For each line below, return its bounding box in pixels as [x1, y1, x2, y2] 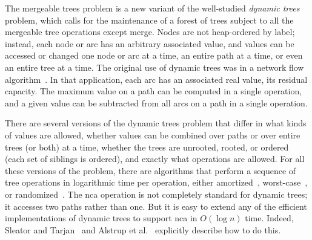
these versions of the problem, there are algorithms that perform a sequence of [5, 164, 296, 177]
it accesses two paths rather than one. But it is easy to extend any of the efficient [5, 199, 307, 212]
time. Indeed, [245, 212, 294, 224]
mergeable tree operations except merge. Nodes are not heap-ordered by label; [5, 25, 295, 38]
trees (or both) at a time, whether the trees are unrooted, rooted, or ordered [5, 140, 289, 153]
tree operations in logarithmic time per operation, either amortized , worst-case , [5, 176, 308, 189]
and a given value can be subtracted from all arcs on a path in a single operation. [5, 96, 308, 109]
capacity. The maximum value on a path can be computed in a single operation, [5, 85, 302, 97]
